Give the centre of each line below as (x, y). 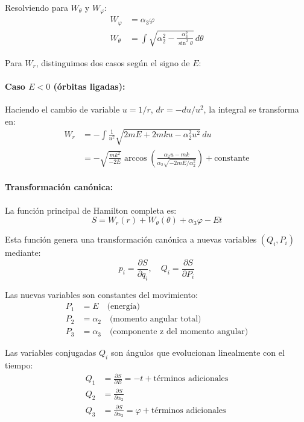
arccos (135, 158)
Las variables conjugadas (51, 352)
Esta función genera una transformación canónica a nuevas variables (131, 239)
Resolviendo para (36, 7)
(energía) (124, 307)
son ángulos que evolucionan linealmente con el (198, 352)
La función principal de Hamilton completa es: (91, 210)
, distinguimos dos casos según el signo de (113, 62)
